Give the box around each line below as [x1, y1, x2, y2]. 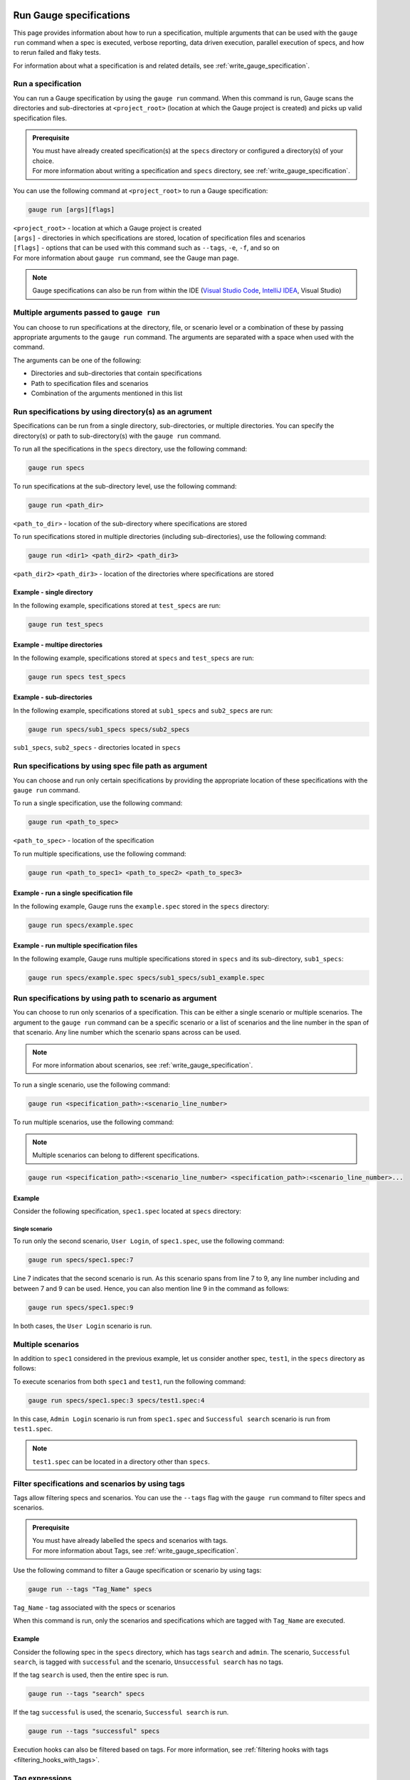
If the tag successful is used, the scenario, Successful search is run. [13, 1708, 229, 1717]
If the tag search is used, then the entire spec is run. [13, 1670, 169, 1680]
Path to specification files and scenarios [31, 379, 149, 387]
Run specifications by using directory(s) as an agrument [13, 407, 213, 417]
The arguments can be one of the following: [13, 356, 142, 365]
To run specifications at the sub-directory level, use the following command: [13, 481, 237, 491]
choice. [32, 157, 55, 165]
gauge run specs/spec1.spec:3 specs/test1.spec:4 [28, 1396, 205, 1404]
